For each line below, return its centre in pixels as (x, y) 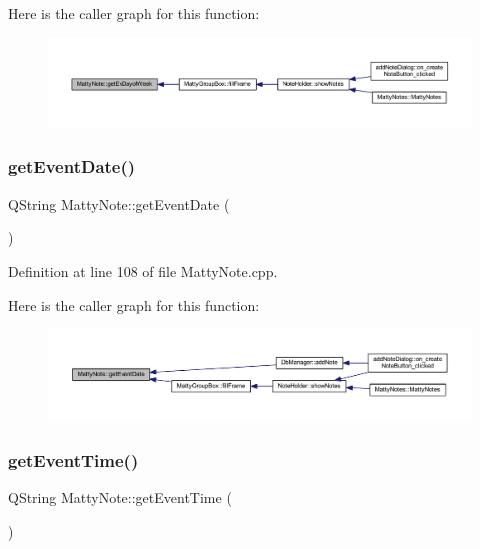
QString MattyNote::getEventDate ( (119, 203)
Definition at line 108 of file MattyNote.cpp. (143, 270)
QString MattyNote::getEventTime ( (120, 497)
